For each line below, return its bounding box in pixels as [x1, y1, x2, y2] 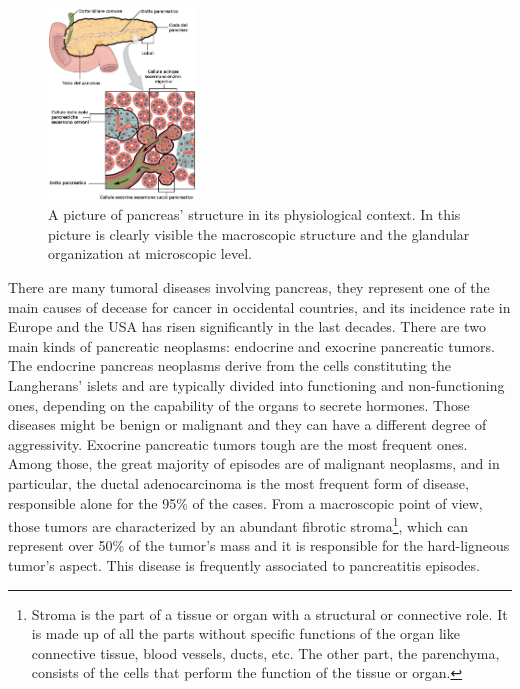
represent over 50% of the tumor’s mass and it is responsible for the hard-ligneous [8, 535, 510, 556]
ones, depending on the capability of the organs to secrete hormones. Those [8, 394, 470, 415]
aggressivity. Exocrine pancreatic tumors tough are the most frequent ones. [8, 433, 468, 454]
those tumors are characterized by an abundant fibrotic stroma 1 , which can [8, 513, 469, 536]
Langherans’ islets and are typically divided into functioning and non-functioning [8, 374, 505, 395]
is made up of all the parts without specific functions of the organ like [31, 623, 460, 644]
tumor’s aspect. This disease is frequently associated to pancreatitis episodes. [8, 554, 480, 575]
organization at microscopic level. [48, 243, 252, 264]
